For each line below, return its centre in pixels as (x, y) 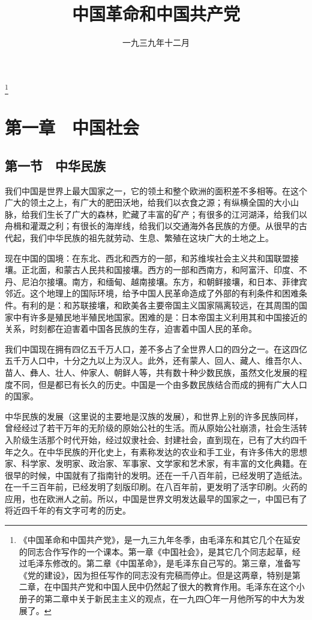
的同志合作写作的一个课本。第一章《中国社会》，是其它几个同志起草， (155, 551)
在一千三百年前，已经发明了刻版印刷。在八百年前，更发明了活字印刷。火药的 (156, 487)
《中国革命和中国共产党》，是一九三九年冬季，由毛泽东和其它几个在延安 (160, 540)
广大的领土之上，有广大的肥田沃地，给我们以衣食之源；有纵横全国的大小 (148, 202)
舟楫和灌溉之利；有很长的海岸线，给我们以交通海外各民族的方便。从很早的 (152, 226)
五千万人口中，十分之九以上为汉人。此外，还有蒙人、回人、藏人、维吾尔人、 (156, 361)
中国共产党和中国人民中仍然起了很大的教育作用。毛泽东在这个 (174, 587)
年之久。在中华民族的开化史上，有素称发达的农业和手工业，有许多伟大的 (148, 451)
